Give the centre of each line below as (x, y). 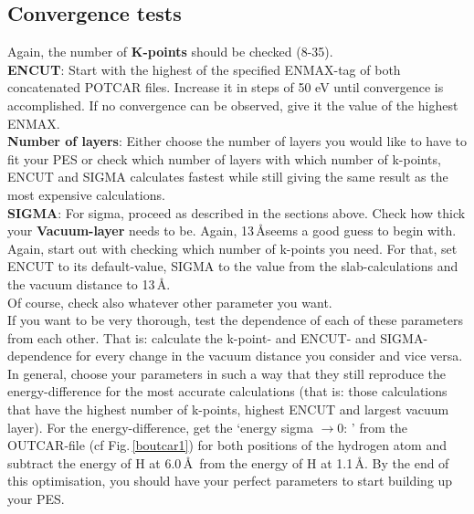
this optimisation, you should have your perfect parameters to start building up (230, 481)
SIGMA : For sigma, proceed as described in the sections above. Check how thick (237, 212)
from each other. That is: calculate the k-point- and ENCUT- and (192, 337)
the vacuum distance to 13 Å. (89, 283)
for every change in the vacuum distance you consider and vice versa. (269, 356)
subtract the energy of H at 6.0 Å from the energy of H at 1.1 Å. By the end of (228, 462)
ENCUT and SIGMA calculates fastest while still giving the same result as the (228, 177)
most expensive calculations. (86, 194)
